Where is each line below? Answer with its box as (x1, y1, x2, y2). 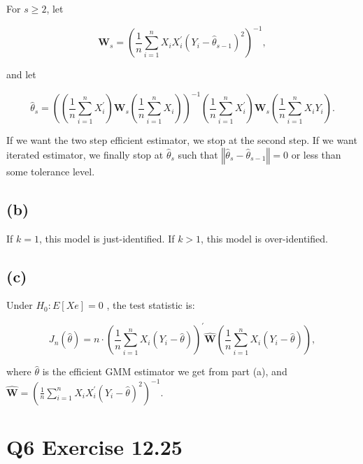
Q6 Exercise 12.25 (6, 432, 183, 461)
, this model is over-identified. (201, 231, 328, 245)
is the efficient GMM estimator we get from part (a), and (42, 364, 287, 379)
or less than (291, 147, 341, 161)
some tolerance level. (6, 164, 95, 178)
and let (6, 67, 36, 82)
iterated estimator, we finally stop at (6, 147, 164, 161)
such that (178, 147, 218, 161)
